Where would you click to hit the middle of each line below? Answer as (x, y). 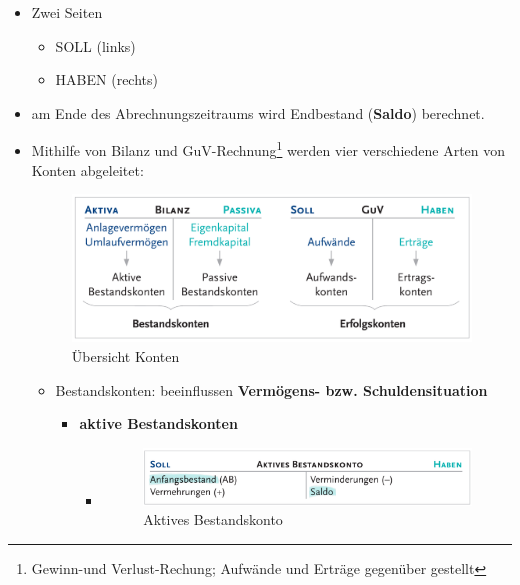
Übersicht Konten (125, 355)
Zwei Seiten (67, 12)
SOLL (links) (95, 45)
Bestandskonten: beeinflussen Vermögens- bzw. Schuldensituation (271, 389)
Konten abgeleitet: (87, 169)
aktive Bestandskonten (158, 423)
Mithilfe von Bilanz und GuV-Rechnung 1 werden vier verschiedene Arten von (268, 149)
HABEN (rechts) (106, 79)
